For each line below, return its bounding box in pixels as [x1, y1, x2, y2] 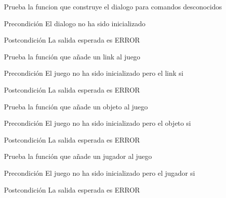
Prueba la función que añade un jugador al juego [4, 151, 152, 161]
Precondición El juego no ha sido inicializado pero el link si [4, 68, 183, 78]
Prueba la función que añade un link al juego [4, 51, 140, 61]
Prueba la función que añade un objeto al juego [4, 101, 148, 111]
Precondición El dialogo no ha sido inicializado [4, 18, 145, 28]
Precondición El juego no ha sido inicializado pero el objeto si [4, 118, 191, 128]
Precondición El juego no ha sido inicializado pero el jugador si [4, 167, 195, 178]
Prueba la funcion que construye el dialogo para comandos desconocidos [4, 1, 222, 11]
